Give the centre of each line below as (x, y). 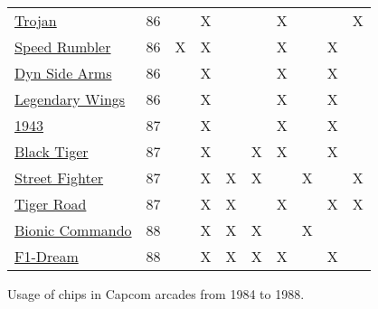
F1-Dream (47, 256)
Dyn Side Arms (63, 73)
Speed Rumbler (63, 47)
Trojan (36, 20)
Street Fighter (59, 178)
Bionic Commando (73, 230)
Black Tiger (52, 151)
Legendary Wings (70, 99)
